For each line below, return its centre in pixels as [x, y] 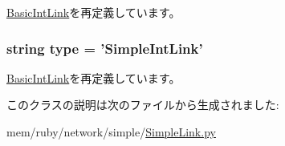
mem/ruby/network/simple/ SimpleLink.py [111, 132]
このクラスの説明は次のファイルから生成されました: [143, 105]
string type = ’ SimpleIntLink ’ [105, 48]
